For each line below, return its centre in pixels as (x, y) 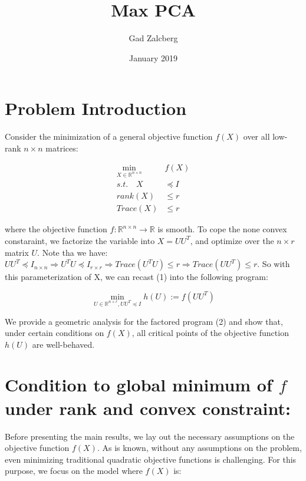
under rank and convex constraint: (148, 408)
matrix (17, 252)
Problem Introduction (96, 108)
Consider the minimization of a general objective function (109, 136)
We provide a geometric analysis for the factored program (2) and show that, (144, 321)
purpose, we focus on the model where (74, 471)
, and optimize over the (232, 240)
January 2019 (153, 57)
